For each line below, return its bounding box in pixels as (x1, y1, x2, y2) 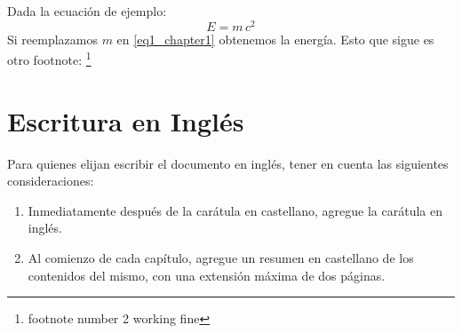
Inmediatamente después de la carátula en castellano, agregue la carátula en (28, 201, 442, 219)
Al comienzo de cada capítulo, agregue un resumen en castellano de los (28, 249, 414, 267)
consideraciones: (7, 171, 94, 190)
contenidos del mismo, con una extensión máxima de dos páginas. (28, 266, 386, 284)
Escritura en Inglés (7, 102, 244, 139)
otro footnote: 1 (7, 48, 92, 68)
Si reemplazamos (7, 29, 98, 48)
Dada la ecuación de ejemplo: (7, 2, 167, 20)
